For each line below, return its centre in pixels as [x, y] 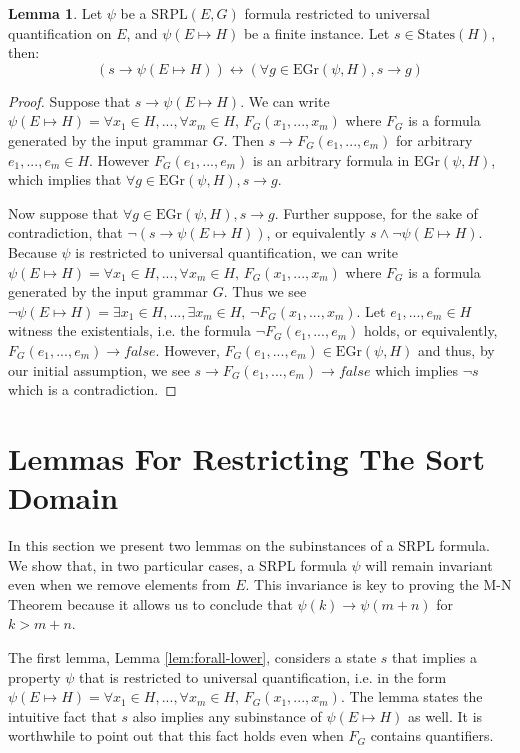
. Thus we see [265, 291]
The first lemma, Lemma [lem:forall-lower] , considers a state [192, 656]
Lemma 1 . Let [55, 13]
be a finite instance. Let [316, 32]
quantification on [60, 32]
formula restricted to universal [337, 13]
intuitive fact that [62, 715]
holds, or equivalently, [430, 330]
